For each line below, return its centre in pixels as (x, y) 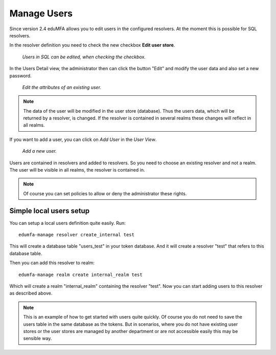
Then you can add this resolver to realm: (52, 263)
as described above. (31, 293)
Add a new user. (39, 151)
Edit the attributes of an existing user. (62, 87)
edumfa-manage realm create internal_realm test (80, 275)
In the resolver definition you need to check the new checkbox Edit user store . (92, 45)
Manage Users (41, 13)
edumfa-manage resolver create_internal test (77, 235)
